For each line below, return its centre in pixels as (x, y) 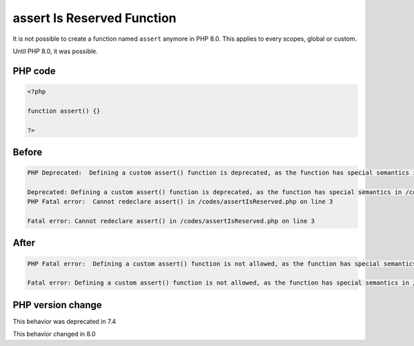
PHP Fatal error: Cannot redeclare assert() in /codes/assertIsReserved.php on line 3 (180, 202)
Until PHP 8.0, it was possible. (55, 51)
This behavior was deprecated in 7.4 (65, 321)
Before (28, 152)
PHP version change (58, 305)
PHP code (34, 71)
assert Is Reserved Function (95, 18)
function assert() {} (64, 111)
